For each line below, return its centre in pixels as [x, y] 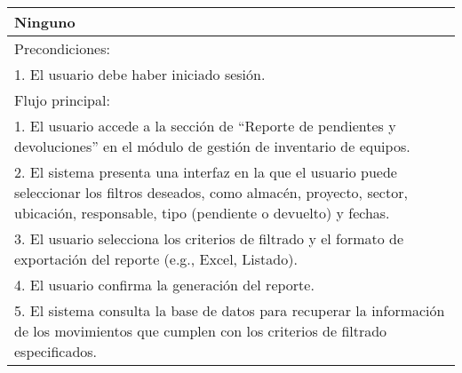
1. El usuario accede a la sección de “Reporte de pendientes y [205, 126]
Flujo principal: [62, 100]
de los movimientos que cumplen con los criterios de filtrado [201, 331]
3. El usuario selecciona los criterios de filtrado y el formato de [209, 238]
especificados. [56, 351]
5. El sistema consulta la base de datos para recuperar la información [230, 310]
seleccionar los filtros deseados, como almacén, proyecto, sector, [211, 192]
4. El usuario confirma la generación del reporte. [164, 285]
